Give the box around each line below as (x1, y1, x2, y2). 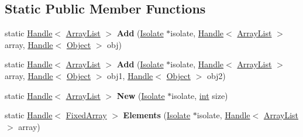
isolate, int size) (171, 89, 228, 101)
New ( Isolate (116, 89, 165, 101)
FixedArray (66, 109, 107, 121)
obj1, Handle (107, 69, 153, 81)
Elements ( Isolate (123, 109, 191, 121)
